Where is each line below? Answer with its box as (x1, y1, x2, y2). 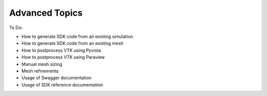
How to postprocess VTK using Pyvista (21, 47, 101, 53)
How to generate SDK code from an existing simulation (21, 33, 133, 39)
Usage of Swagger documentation (21, 75, 91, 81)
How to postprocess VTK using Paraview (21, 54, 105, 60)
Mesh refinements (21, 68, 59, 74)
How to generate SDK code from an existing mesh (21, 40, 124, 46)
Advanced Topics (9, 7, 83, 18)
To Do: (9, 25, 23, 31)
